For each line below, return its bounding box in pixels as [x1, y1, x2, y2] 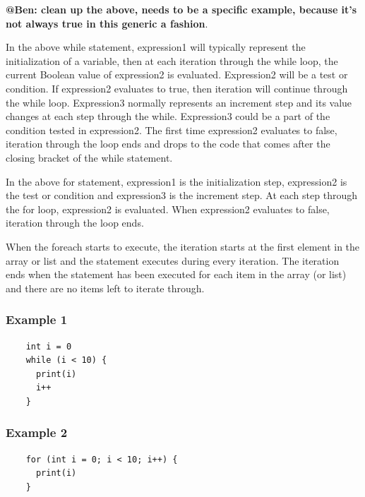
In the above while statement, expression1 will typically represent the [6, 40, 306, 54]
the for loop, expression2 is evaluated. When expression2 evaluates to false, [6, 201, 330, 216]
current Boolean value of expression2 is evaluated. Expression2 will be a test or [6, 67, 348, 82]
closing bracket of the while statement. [6, 150, 173, 164]
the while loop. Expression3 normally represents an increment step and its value [6, 95, 352, 109]
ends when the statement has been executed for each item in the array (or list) [6, 267, 347, 282]
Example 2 [6, 424, 68, 441]
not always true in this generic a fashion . [6, 16, 208, 30]
